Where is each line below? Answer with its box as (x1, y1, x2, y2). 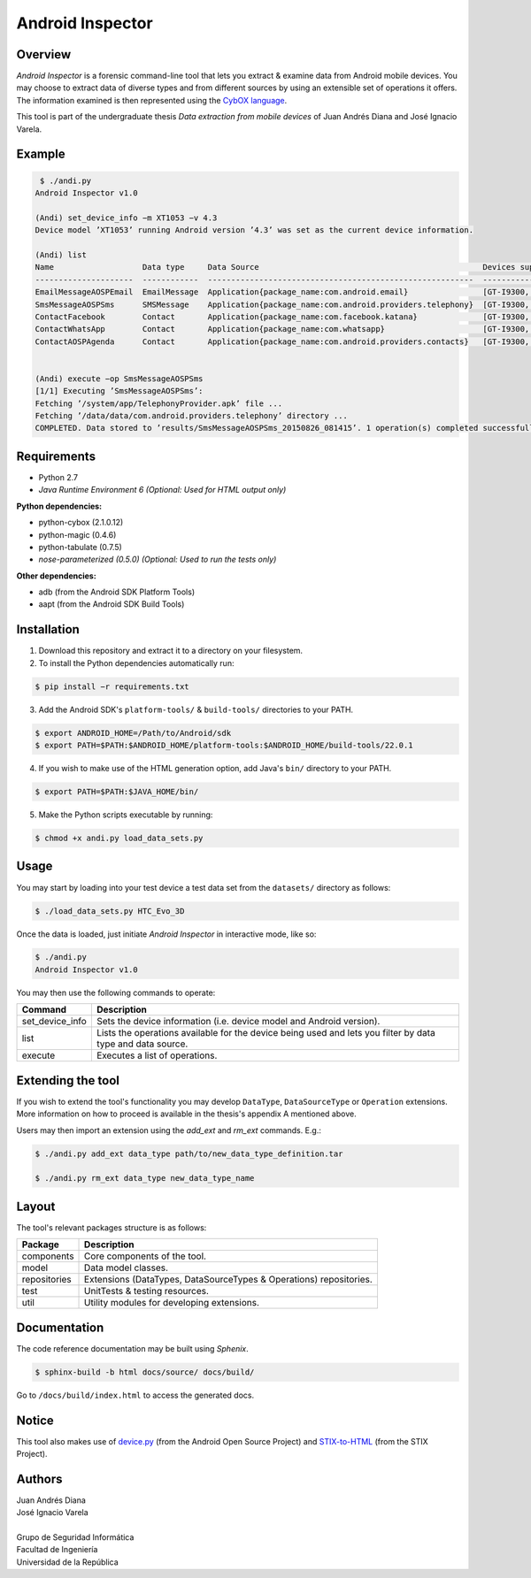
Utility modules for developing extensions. (84, 1297, 260, 1309)
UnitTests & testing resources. (84, 1285, 210, 1298)
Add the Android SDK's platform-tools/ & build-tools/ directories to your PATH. (38, 704, 354, 715)
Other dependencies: (16, 571, 96, 581)
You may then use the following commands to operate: (16, 987, 216, 998)
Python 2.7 (38, 471, 79, 482)
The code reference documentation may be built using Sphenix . (16, 1343, 250, 1353)
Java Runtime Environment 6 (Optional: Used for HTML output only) (38, 485, 287, 495)
